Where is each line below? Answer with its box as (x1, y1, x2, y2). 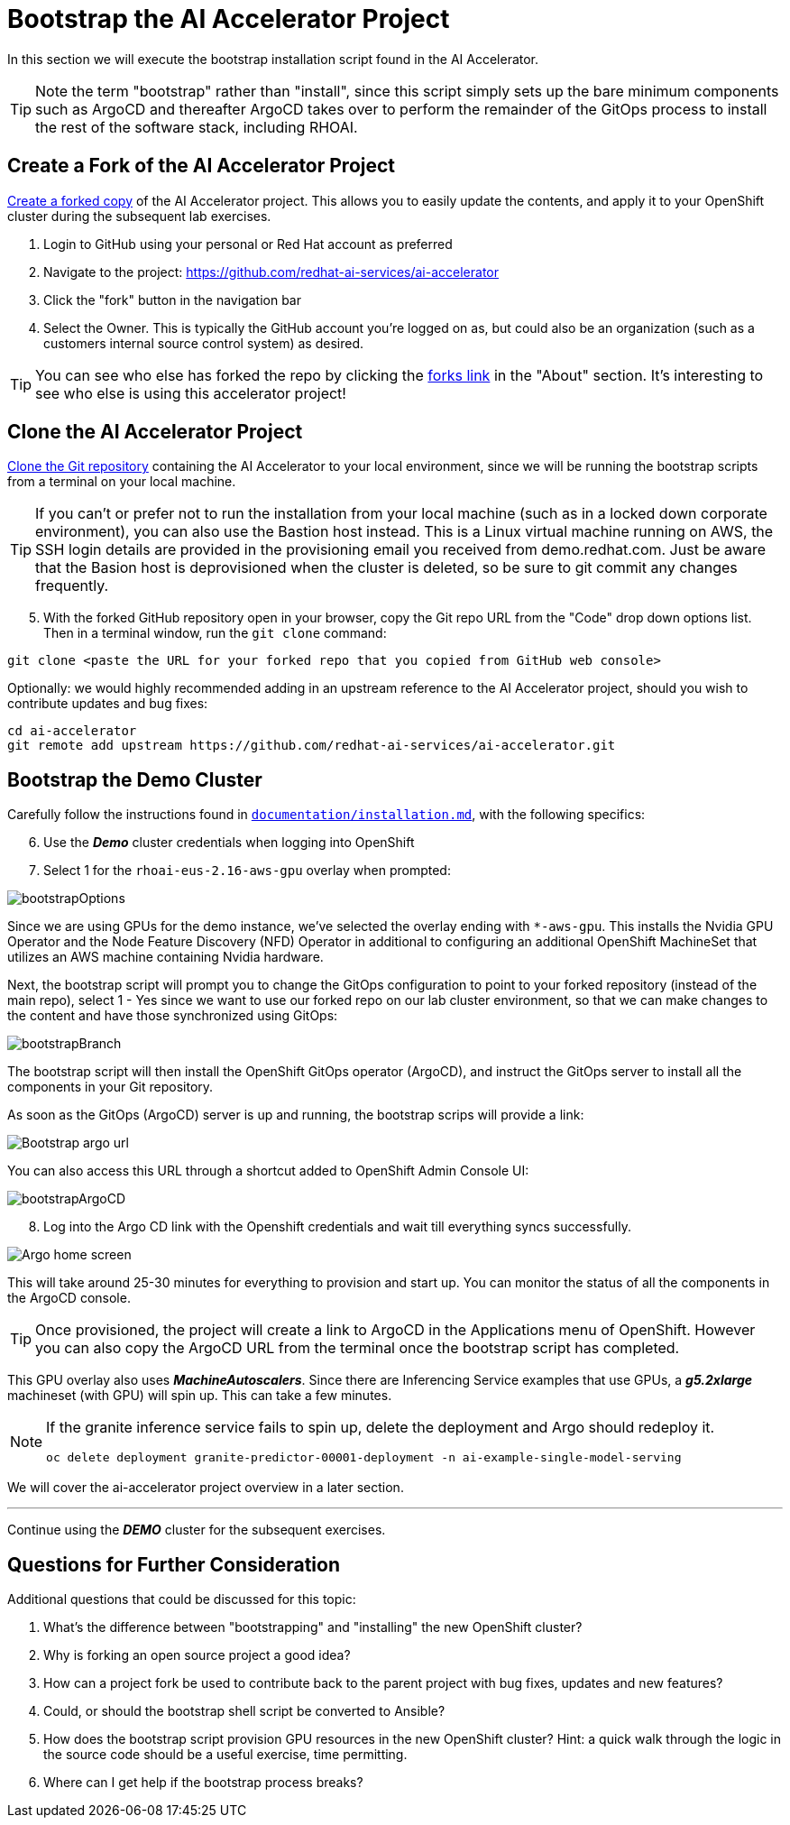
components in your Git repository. (7, 1079, 214, 1095)
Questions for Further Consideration (7, 1553, 341, 1576)
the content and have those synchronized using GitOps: (7, 1008, 338, 1024)
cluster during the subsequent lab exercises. (7, 207, 271, 224)
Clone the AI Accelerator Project (7, 420, 303, 444)
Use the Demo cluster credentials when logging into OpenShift (43, 834, 415, 851)
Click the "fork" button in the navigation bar (43, 291, 301, 308)
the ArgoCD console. (7, 1290, 131, 1306)
